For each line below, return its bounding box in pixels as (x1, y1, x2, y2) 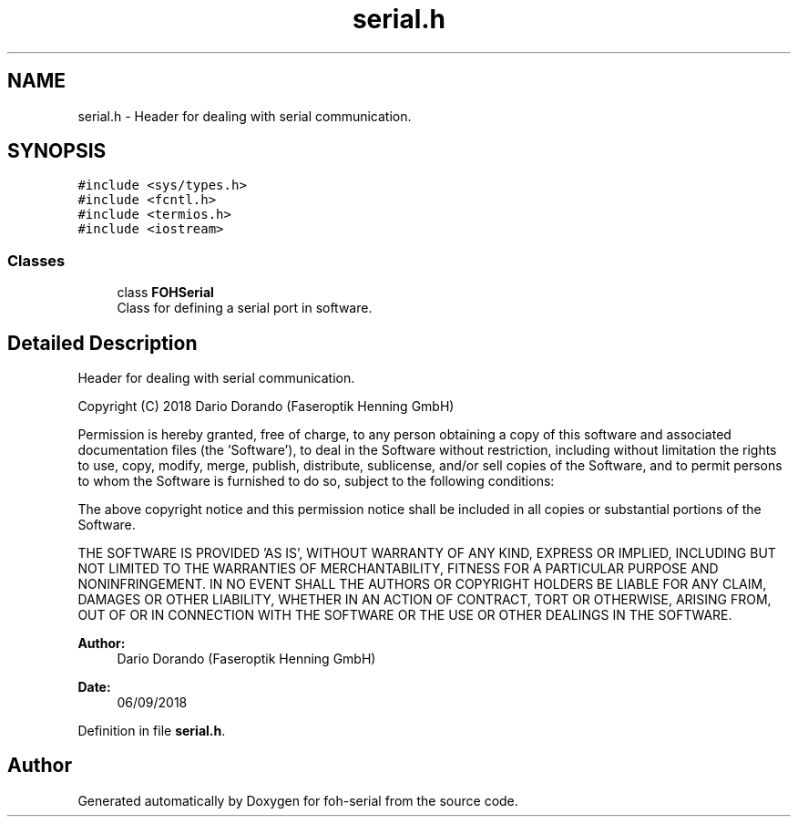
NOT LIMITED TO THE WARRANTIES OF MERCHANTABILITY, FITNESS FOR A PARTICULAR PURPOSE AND (77, 561, 719, 577)
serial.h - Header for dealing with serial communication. (77, 108, 412, 124)
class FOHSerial (117, 284, 214, 301)
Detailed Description (7, 331, 198, 355)
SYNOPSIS (7, 139, 107, 163)
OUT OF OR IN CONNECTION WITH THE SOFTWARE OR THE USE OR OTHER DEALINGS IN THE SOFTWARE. (77, 607, 732, 623)
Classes (7, 251, 66, 270)
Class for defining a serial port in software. (117, 300, 373, 316)
